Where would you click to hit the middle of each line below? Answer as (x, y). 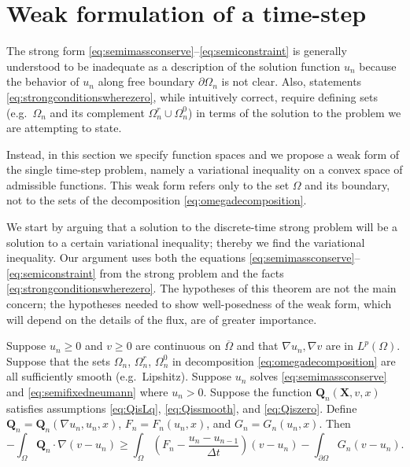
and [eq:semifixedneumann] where (87, 392)
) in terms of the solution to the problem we (295, 112)
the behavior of (43, 81)
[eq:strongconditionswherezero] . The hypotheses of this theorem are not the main (201, 288)
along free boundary (146, 81)
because (378, 66)
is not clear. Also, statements (292, 81)
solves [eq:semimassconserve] (318, 376)
